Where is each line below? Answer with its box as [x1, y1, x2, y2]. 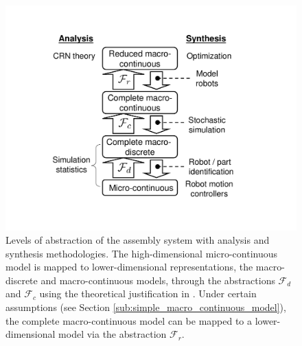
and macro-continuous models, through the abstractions [40, 273, 275, 287]
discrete [5, 273, 38, 287]
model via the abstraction [58, 327, 167, 341]
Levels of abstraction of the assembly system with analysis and [5, 233, 270, 247]
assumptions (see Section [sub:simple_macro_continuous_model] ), [5, 300, 286, 314]
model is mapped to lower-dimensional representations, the [5, 259, 253, 274]
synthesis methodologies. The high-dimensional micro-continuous [5, 246, 278, 260]
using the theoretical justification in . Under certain [39, 286, 257, 301]
